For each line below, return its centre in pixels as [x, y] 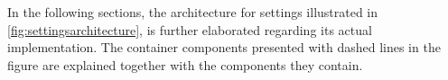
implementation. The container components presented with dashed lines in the [224, 47]
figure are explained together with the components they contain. [185, 64]
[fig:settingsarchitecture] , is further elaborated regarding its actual [190, 29]
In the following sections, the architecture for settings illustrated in [193, 12]
